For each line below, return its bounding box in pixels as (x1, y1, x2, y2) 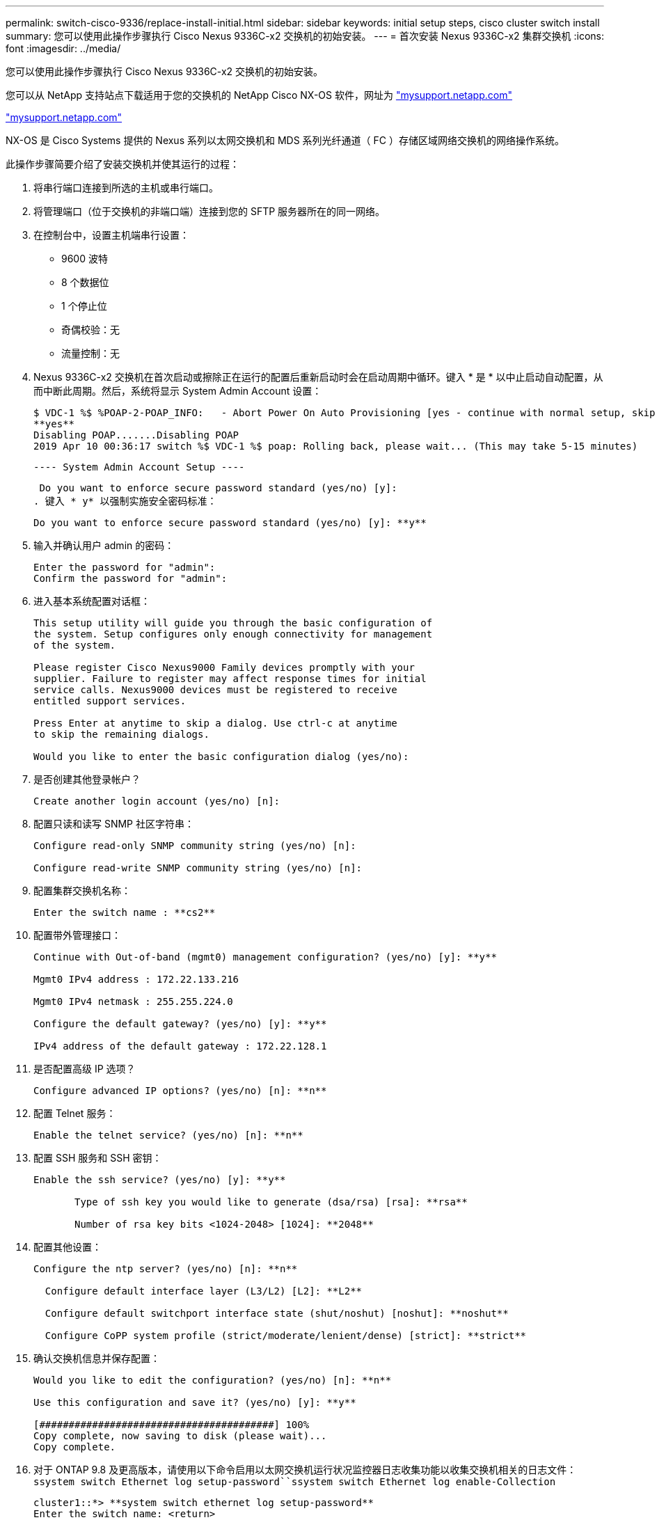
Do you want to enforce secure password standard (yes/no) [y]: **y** (33, 517, 427, 528)
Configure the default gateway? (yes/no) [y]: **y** (33, 1018, 327, 1029)
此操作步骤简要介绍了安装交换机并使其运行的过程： (6, 158, 239, 170)
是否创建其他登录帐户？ (33, 773, 141, 785)
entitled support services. (33, 695, 187, 706)
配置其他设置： (33, 1241, 102, 1253)
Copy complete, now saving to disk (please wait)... (33, 1430, 327, 1441)
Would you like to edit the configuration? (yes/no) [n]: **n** (33, 1375, 392, 1386)
